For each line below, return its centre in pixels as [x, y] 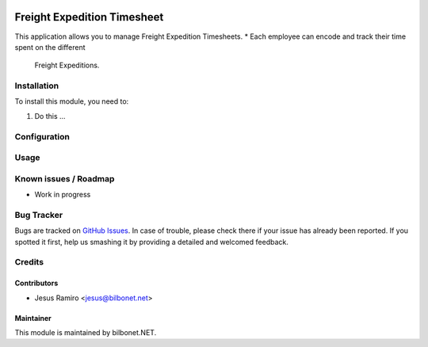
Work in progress [63, 195]
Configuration [42, 136]
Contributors [36, 283]
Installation [37, 86]
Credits [29, 262]
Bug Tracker [39, 215]
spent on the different [50, 47]
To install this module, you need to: [72, 101]
